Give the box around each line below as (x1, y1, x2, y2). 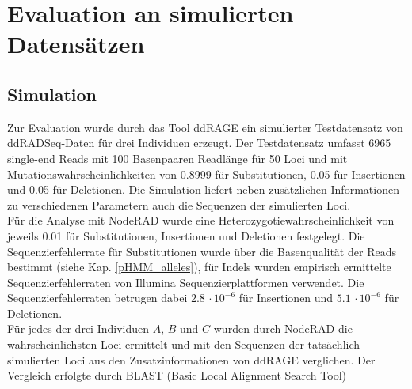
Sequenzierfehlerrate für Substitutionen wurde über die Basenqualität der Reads (7, 243, 396, 259)
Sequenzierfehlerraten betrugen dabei (7, 289, 188, 306)
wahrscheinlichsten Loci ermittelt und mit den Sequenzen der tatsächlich (7, 336, 360, 353)
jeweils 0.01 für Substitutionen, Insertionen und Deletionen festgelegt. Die (7, 227, 365, 244)
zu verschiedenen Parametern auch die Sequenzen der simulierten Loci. (7, 196, 351, 213)
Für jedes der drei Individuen (7, 320, 150, 337)
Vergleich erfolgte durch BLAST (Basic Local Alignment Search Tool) (7, 367, 346, 383)
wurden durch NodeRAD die (213, 320, 353, 337)
